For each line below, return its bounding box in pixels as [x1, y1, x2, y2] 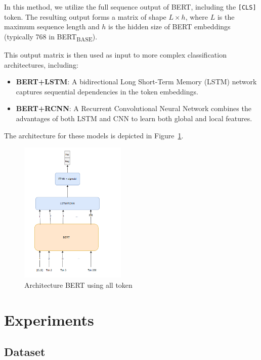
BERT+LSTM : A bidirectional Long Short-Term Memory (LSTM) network [16, 76, 257, 87]
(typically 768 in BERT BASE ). [4, 31, 98, 43]
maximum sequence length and [4, 21, 100, 32]
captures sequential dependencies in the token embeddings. [16, 86, 198, 96]
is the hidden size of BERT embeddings [108, 21, 231, 32]
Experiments [4, 309, 94, 330]
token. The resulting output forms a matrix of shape [4, 11, 166, 22]
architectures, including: [4, 59, 78, 70]
